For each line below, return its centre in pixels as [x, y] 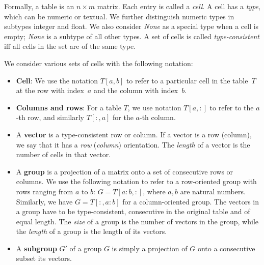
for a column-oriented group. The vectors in [191, 201]
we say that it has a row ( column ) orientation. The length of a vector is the [133, 144]
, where [154, 191]
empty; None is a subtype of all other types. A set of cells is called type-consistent [132, 36]
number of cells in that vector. [63, 154]
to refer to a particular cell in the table [187, 80]
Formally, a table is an [39, 6]
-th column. [157, 117]
